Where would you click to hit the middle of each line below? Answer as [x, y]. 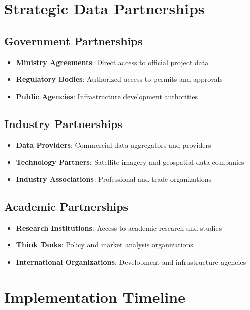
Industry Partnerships [64, 123]
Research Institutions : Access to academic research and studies [119, 227]
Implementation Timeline [95, 297]
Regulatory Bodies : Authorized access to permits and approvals [119, 79]
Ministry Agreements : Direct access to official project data [112, 62]
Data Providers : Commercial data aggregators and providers [114, 145]
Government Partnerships [73, 40]
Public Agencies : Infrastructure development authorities [107, 96]
